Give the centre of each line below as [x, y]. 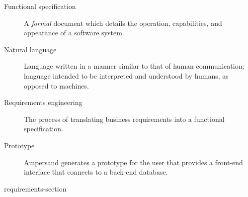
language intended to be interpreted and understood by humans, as [126, 75]
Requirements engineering [43, 102]
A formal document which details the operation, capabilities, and [123, 23]
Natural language [30, 49]
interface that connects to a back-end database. [96, 172]
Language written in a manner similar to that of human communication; [134, 66]
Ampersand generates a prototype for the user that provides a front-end [133, 162]
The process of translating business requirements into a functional [124, 119]
